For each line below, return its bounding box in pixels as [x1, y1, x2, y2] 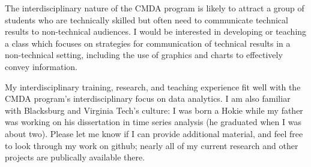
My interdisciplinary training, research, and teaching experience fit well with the [5, 80, 301, 93]
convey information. [5, 60, 78, 72]
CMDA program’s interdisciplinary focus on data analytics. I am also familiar [5, 92, 291, 105]
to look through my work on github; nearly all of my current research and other [5, 139, 298, 151]
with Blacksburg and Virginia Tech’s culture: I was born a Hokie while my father [5, 104, 303, 116]
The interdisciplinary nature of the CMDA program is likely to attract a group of [5, 2, 304, 14]
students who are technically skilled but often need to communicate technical [5, 13, 288, 26]
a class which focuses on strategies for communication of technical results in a [5, 37, 291, 49]
